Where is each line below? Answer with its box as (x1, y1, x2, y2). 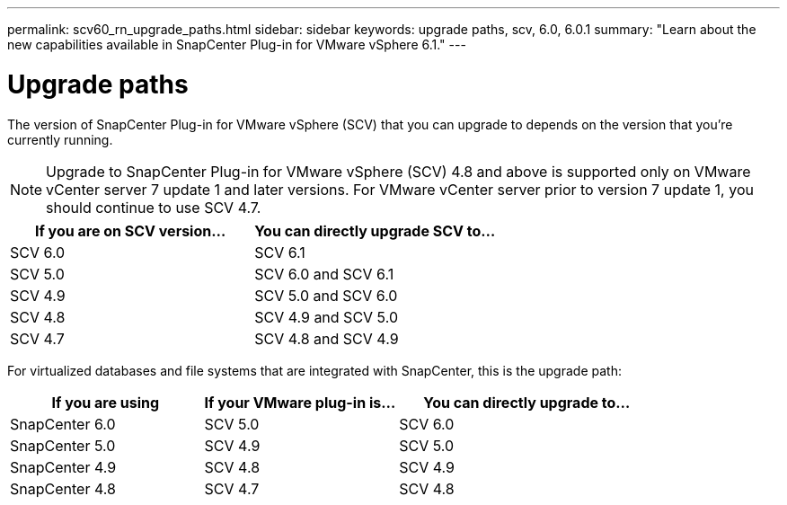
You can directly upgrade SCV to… (254, 221, 496, 240)
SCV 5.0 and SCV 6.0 (254, 286, 398, 305)
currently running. (7, 131, 113, 147)
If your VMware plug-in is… (204, 393, 396, 412)
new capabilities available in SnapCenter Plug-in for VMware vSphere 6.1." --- (7, 37, 466, 52)
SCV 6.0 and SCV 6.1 (254, 264, 394, 283)
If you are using (51, 393, 160, 412)
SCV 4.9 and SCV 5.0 (254, 307, 398, 326)
